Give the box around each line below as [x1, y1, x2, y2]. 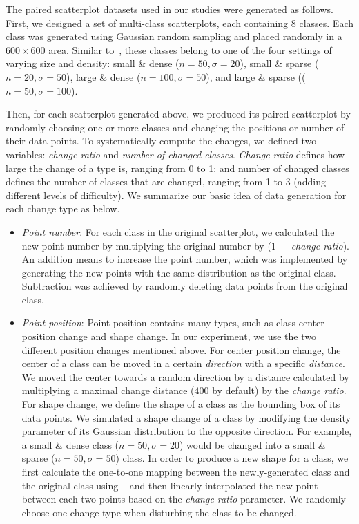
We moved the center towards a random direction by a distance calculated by [21, 369, 349, 384]
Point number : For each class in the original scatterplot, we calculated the [21, 224, 335, 238]
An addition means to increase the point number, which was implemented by [21, 252, 348, 266]
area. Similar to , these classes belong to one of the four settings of [48, 42, 332, 57]
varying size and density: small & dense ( [6, 56, 179, 71]
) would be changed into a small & [179, 437, 326, 451]
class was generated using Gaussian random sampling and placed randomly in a [6, 29, 342, 44]
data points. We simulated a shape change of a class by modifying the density [21, 410, 351, 424]
